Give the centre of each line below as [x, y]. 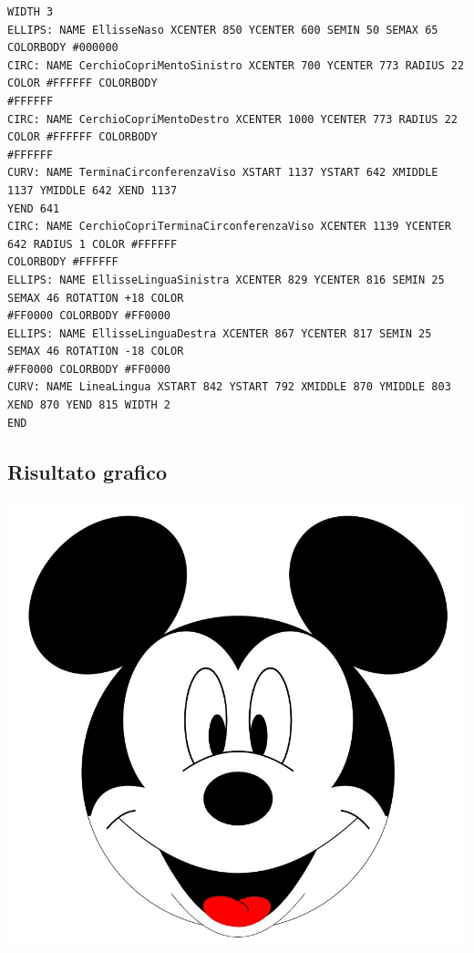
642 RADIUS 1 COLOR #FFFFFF [93, 244]
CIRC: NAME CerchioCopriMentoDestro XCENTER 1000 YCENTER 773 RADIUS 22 [232, 119]
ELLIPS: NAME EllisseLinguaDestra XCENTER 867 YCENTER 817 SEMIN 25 [220, 333]
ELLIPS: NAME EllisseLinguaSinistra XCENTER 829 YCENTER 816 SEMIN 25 [226, 280]
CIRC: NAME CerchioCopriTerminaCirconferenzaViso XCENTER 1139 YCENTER [229, 227]
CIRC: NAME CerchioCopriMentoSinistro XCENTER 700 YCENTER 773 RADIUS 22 [236, 65]
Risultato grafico [88, 471]
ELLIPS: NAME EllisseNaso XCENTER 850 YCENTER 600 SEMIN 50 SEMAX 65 [223, 30]
